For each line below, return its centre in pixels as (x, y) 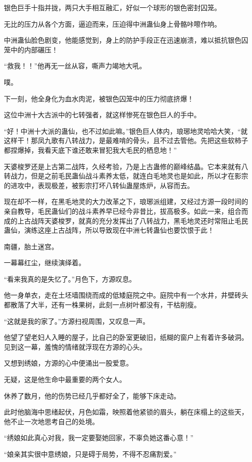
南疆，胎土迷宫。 (31, 246)
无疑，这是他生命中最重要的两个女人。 (65, 379)
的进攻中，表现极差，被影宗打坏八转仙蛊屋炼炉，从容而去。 (99, 185)
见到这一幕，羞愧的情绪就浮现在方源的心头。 (75, 346)
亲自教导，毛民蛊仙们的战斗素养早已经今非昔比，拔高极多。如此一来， (116, 211)
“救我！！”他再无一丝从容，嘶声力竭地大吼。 (75, 66)
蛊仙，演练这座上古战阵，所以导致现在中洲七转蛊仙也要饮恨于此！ (109, 230)
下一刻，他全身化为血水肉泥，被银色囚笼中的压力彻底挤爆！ (99, 98)
